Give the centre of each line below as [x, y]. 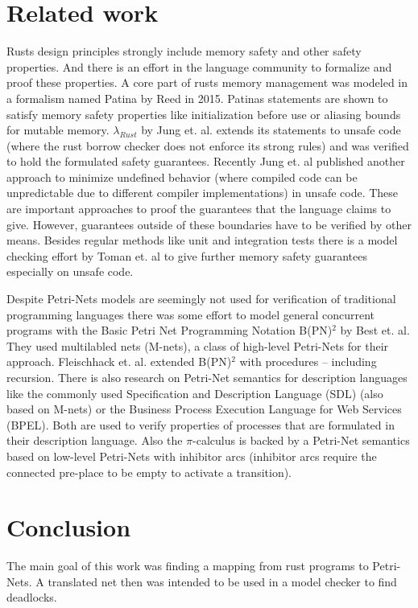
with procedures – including [308, 362]
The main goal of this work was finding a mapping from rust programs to [188, 566]
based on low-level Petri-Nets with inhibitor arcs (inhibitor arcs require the [192, 456]
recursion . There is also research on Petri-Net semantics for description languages [207, 377]
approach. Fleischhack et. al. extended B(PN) [119, 362]
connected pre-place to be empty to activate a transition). [149, 472]
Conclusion [69, 527]
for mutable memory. [58, 130]
